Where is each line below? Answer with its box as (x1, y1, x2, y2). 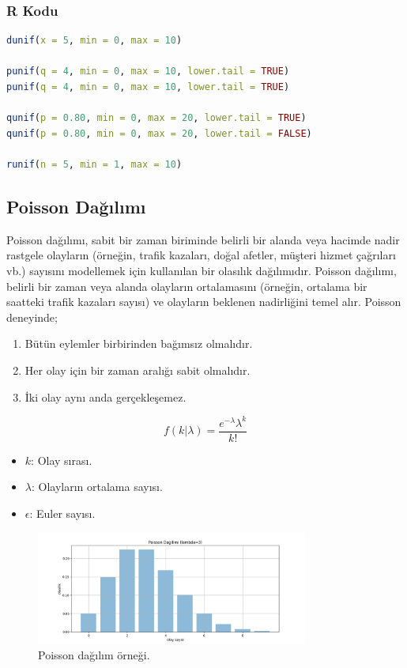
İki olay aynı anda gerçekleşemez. (24, 388, 187, 405)
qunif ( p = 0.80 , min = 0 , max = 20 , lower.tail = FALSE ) (6, 127, 312, 139)
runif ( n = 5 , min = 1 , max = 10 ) (6, 158, 183, 170)
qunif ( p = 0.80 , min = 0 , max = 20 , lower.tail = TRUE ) (6, 112, 307, 124)
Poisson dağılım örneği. (38, 647, 150, 663)
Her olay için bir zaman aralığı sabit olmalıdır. (24, 361, 251, 378)
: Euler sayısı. (29, 504, 96, 521)
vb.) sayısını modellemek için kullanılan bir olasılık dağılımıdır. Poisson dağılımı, (6, 262, 397, 278)
